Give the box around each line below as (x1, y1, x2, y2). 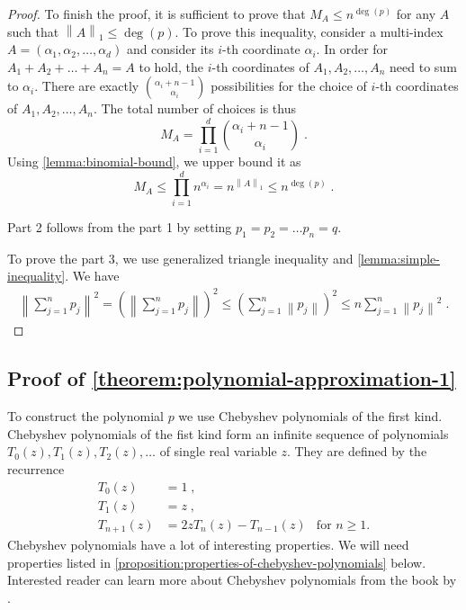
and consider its (126, 40, 214, 58)
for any (396, 4, 436, 22)
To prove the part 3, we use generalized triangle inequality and (7, 248, 354, 267)
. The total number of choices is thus (93, 99, 296, 118)
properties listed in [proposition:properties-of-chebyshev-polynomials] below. (7, 552, 426, 571)
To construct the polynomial (7, 407, 164, 426)
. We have (65, 266, 120, 285)
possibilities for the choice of (211, 76, 367, 95)
